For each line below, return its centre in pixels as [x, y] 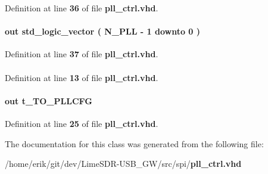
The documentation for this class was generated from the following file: [134, 143]
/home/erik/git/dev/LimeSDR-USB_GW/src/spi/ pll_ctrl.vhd [123, 164]
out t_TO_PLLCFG [49, 100]
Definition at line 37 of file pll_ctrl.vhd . [82, 54]
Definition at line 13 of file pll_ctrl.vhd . [82, 77]
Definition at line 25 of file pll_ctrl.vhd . [82, 123]
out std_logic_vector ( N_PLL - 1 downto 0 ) [103, 31]
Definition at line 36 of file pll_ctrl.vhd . [82, 8]
